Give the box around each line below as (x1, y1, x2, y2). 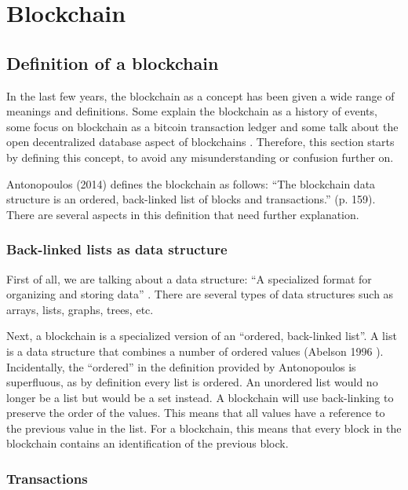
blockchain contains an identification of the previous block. (6, 435, 289, 452)
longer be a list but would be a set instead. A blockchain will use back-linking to (6, 389, 394, 405)
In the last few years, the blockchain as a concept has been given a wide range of (6, 87, 395, 104)
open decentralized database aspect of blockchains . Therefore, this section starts (6, 133, 395, 150)
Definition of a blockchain (6, 50, 219, 75)
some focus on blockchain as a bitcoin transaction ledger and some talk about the (6, 118, 399, 134)
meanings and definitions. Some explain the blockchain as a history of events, (6, 103, 377, 119)
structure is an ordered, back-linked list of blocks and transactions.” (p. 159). (6, 191, 376, 207)
